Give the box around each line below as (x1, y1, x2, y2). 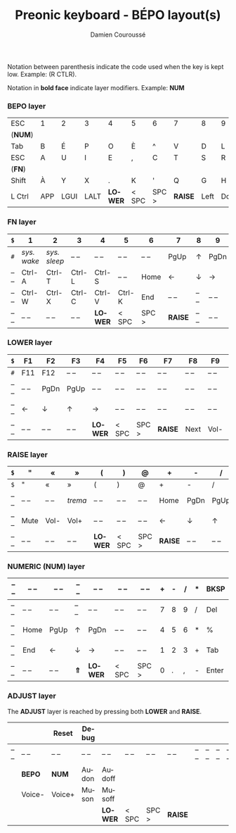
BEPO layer (7, 101, 46, 111)
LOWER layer (7, 338, 53, 348)
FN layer (7, 217, 37, 227)
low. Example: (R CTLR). (7, 70, 77, 78)
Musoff (101, 785, 115, 803)
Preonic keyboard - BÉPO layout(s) (15, 7, 221, 23)
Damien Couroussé (90, 30, 146, 39)
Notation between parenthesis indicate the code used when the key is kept (7, 62, 224, 70)
